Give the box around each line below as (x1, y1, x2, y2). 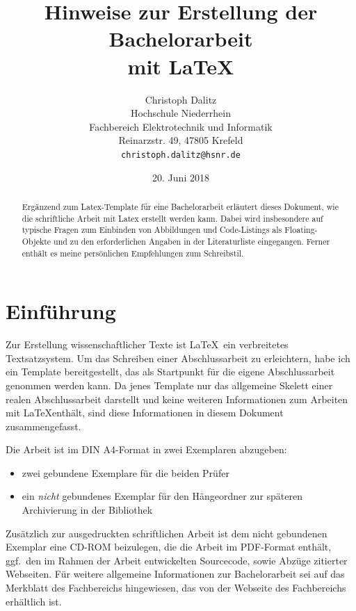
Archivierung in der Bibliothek (22, 503, 153, 517)
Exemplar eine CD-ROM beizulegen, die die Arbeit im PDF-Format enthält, (6, 539, 332, 554)
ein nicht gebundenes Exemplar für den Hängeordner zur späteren (22, 489, 303, 503)
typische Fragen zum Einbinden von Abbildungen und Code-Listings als (22, 224, 282, 236)
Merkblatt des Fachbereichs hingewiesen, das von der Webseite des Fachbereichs (6, 580, 346, 595)
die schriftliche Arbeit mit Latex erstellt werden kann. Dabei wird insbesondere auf (22, 212, 323, 224)
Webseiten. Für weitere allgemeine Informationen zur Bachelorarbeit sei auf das (6, 567, 345, 581)
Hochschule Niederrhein (130, 106, 232, 120)
